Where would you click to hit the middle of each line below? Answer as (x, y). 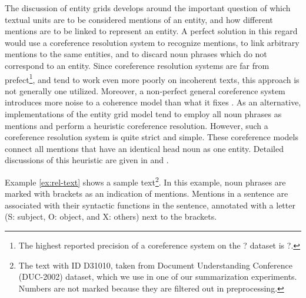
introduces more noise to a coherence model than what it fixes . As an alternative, (153, 102)
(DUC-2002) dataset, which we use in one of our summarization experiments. (158, 277)
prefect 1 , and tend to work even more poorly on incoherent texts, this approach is (152, 78)
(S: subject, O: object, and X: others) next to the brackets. (111, 216)
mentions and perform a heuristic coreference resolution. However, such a (137, 125)
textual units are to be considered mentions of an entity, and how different (139, 19)
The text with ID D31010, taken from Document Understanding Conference (155, 265)
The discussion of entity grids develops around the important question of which (148, 8)
